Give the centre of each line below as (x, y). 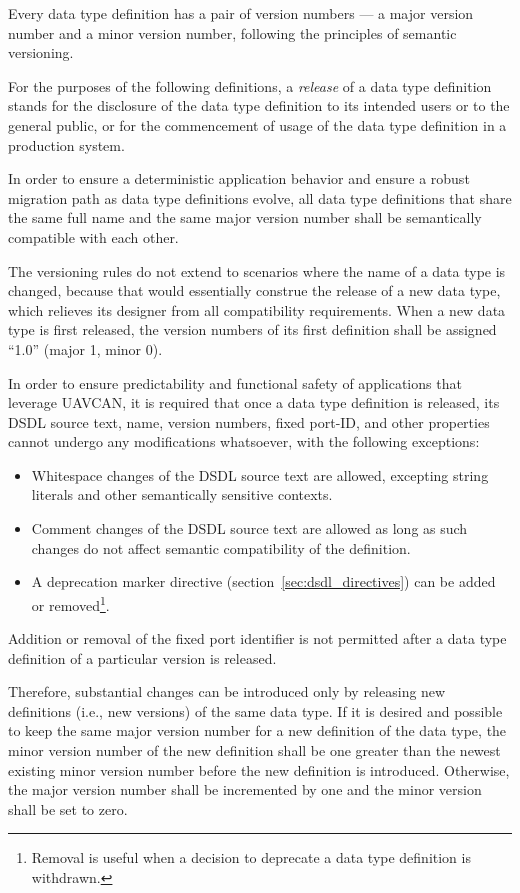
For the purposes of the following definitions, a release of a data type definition (250, 85)
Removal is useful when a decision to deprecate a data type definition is (251, 857)
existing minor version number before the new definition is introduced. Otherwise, (259, 769)
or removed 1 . (70, 603)
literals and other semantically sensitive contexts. (182, 494)
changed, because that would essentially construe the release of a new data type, (254, 290)
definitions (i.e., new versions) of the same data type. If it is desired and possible (255, 710)
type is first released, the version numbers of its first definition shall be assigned (252, 329)
